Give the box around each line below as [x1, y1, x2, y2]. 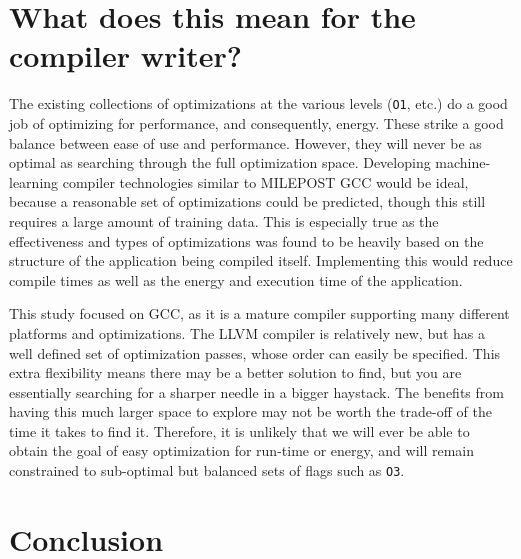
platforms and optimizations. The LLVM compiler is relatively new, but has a [9, 322, 486, 343]
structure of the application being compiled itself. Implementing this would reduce [9, 250, 513, 271]
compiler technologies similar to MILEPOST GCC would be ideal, [62, 171, 469, 192]
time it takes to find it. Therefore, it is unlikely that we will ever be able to [9, 420, 470, 441]
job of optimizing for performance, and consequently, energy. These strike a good [9, 112, 504, 133]
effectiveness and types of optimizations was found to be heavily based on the [9, 230, 484, 251]
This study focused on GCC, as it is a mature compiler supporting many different [9, 303, 510, 324]
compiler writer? [9, 35, 242, 76]
